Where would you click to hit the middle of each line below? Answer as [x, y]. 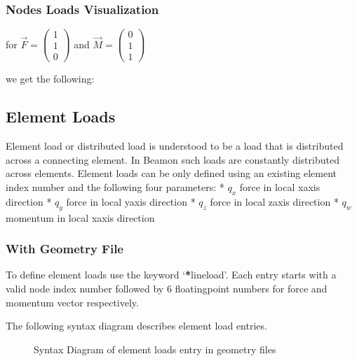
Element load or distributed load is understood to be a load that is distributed [175, 146]
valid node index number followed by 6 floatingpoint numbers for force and [167, 288]
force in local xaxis [280, 186]
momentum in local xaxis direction [80, 217]
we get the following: [50, 79]
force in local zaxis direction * [274, 201]
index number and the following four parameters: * [115, 186]
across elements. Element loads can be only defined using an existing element [171, 173]
